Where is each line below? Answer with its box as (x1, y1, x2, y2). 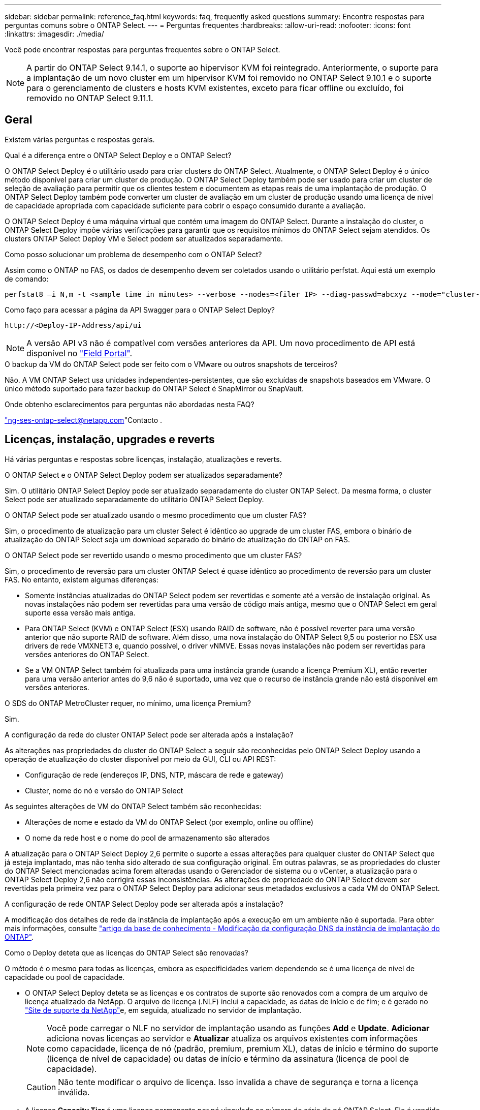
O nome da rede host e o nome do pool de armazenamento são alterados (25, 833, 270, 842)
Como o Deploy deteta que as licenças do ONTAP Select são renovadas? (5, 948, 248, 957)
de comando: (5, 274, 49, 283)
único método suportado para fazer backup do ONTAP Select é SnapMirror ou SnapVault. (5, 384, 304, 393)
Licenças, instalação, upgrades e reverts (5, 433, 215, 446)
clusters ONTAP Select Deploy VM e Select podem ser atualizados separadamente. (5, 234, 283, 243)
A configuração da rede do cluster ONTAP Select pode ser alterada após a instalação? (5, 730, 294, 739)
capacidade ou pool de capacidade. (5, 972, 125, 981)
